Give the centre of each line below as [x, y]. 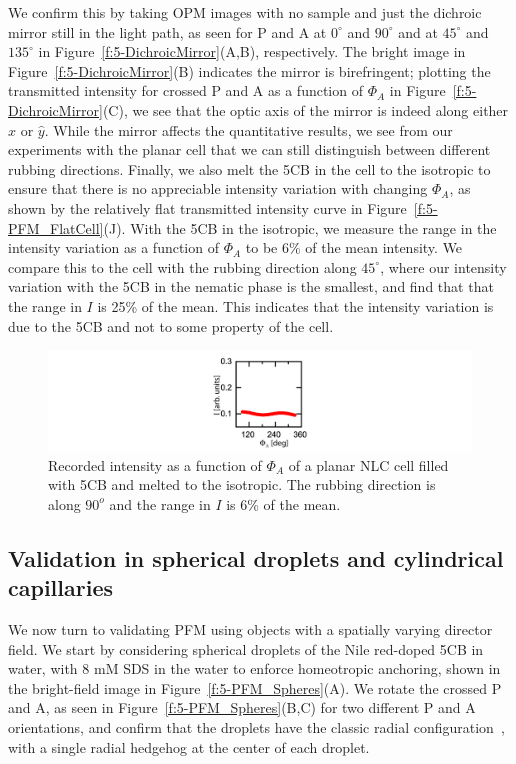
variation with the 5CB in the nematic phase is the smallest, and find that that [251, 286]
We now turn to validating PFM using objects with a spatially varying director [250, 629]
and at [418, 31]
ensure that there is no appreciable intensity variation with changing [218, 188]
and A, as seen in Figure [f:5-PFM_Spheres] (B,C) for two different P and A [242, 707]
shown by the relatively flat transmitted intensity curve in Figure [207, 207]
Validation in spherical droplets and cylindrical [256, 557]
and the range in [160, 503]
